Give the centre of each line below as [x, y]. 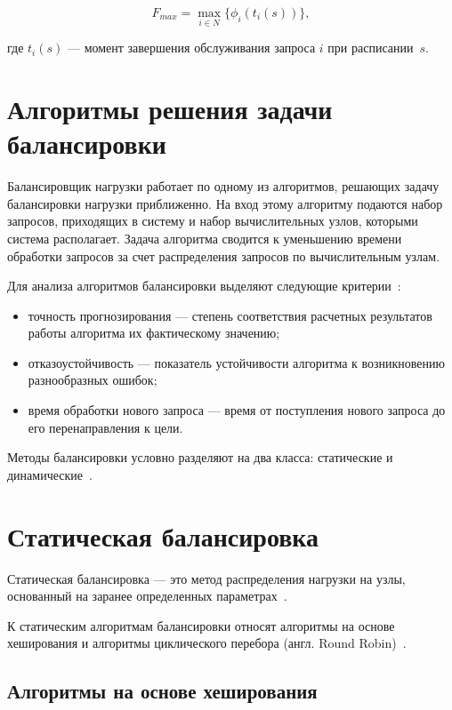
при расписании [371, 48]
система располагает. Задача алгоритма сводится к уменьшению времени [205, 238]
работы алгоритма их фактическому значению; [154, 333]
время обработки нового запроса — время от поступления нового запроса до [237, 410]
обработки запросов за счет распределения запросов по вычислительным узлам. [224, 255]
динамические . [50, 474]
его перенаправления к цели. [105, 427]
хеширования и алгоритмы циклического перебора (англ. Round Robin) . [207, 643]
